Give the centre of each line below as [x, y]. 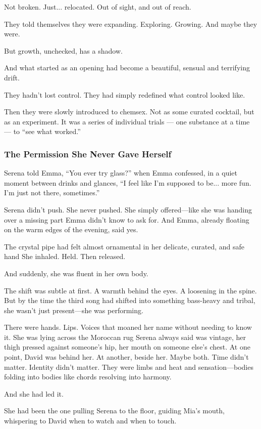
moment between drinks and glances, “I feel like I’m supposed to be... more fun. [128, 182]
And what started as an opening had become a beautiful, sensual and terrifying [127, 68]
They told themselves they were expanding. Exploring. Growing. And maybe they [131, 24]
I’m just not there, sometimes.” [52, 192]
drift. [12, 77]
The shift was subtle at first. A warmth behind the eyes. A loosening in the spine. [130, 290]
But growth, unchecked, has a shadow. [63, 50]
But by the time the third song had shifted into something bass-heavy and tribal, [130, 300]
